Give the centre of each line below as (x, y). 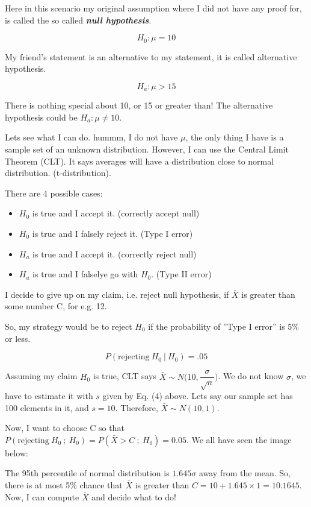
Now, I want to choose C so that (65, 428)
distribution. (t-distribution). (58, 173)
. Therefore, (137, 407)
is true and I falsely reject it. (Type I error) (112, 234)
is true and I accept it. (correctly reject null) (115, 253)
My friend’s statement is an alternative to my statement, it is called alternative (151, 56)
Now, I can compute (42, 496)
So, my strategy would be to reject (69, 326)
